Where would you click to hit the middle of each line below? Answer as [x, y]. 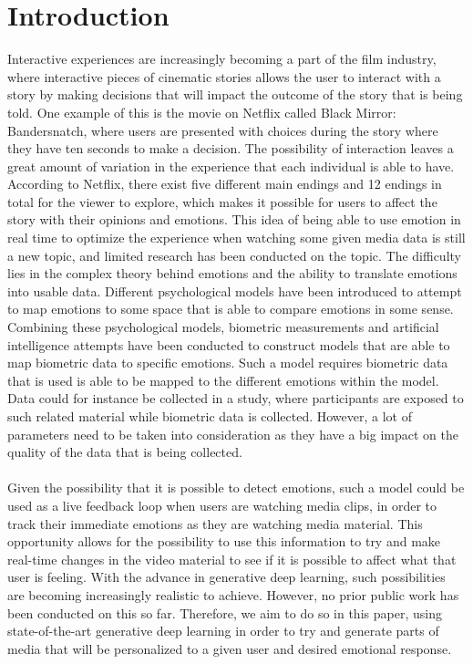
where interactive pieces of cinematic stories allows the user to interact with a [224, 76]
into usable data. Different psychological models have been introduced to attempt [235, 290]
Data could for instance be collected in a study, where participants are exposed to [236, 398]
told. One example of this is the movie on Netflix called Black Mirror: [202, 112]
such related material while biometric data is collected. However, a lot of [210, 416]
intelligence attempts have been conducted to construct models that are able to [229, 344]
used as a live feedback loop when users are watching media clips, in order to [222, 505]
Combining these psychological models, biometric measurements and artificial [223, 327]
